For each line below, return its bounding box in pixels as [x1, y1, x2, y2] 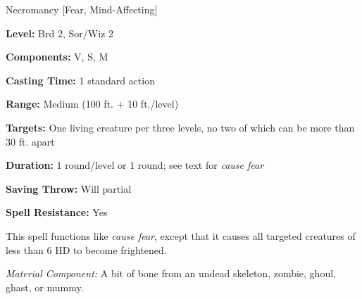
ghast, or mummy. [6, 279, 84, 294]
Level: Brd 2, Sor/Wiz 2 [6, 25, 113, 40]
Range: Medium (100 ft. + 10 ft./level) [6, 96, 179, 111]
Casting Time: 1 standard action [6, 72, 155, 87]
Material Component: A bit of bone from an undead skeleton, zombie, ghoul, [6, 266, 336, 281]
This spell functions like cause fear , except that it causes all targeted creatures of [6, 228, 356, 243]
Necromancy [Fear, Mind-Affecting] [6, 2, 158, 16]
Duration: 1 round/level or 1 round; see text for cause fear [6, 158, 264, 172]
